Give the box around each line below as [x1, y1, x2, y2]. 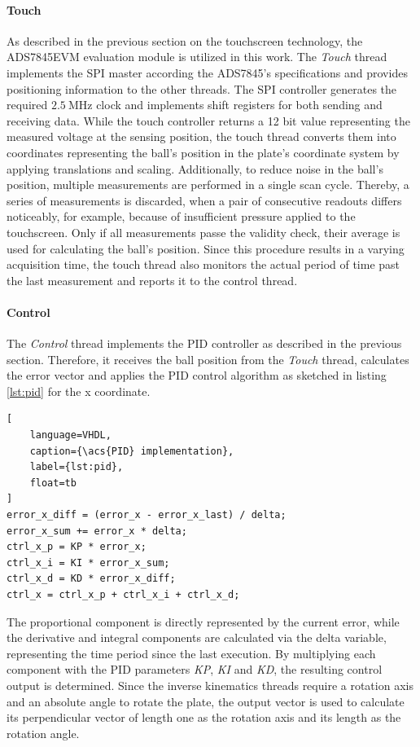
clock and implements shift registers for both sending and [96, 96, 383, 113]
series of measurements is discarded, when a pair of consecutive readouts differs [7, 191, 402, 209]
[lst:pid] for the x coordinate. [7, 382, 151, 399]
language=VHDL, [29, 429, 112, 442]
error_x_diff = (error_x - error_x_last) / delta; [7, 509, 287, 521]
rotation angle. [7, 724, 80, 741]
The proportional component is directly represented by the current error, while [7, 613, 400, 630]
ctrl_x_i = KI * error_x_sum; [7, 556, 170, 569]
